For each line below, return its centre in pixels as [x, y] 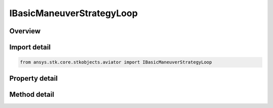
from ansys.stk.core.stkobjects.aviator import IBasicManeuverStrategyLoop [116, 62]
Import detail [30, 47]
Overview [25, 31]
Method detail [32, 94]
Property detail [34, 78]
